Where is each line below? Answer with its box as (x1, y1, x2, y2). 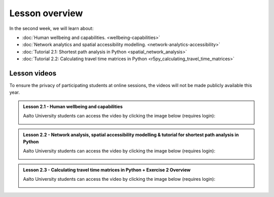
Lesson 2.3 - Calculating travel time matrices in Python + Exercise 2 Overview (23, 167, 191, 173)
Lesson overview (9, 8, 83, 19)
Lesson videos (9, 69, 57, 77)
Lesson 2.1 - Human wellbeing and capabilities (23, 103, 123, 109)
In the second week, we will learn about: (9, 25, 94, 31)
